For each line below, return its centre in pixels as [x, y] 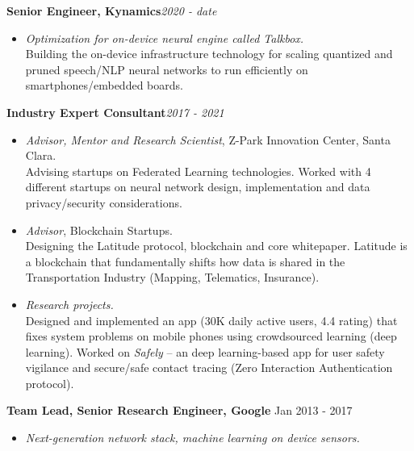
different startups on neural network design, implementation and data [198, 187]
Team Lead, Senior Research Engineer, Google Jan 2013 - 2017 [180, 410]
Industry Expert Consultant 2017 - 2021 [115, 112]
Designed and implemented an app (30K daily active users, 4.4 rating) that [211, 320]
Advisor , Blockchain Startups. [99, 230]
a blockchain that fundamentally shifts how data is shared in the [185, 261]
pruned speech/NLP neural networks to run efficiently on [167, 69]
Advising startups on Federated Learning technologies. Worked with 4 [198, 171]
